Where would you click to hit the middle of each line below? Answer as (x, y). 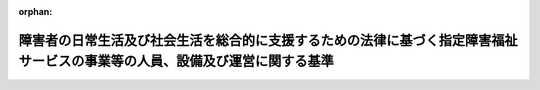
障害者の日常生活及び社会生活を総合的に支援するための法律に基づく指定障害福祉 (268, 40)
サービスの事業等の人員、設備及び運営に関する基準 (176, 61)
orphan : (35, 11)
